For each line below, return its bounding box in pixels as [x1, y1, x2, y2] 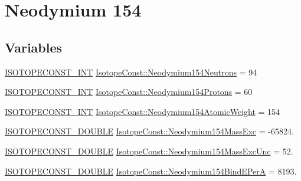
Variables [5, 38, 63, 56]
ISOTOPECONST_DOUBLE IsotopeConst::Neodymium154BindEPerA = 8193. [5, 164, 297, 177]
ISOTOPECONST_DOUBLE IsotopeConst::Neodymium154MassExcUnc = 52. [5, 144, 293, 157]
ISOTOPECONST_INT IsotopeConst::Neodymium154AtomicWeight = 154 [5, 105, 280, 117]
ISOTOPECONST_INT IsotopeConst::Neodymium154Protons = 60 [5, 85, 253, 98]
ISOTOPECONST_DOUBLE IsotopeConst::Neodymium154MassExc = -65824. [5, 125, 294, 137]
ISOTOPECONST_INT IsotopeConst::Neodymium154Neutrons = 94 [5, 65, 257, 78]
